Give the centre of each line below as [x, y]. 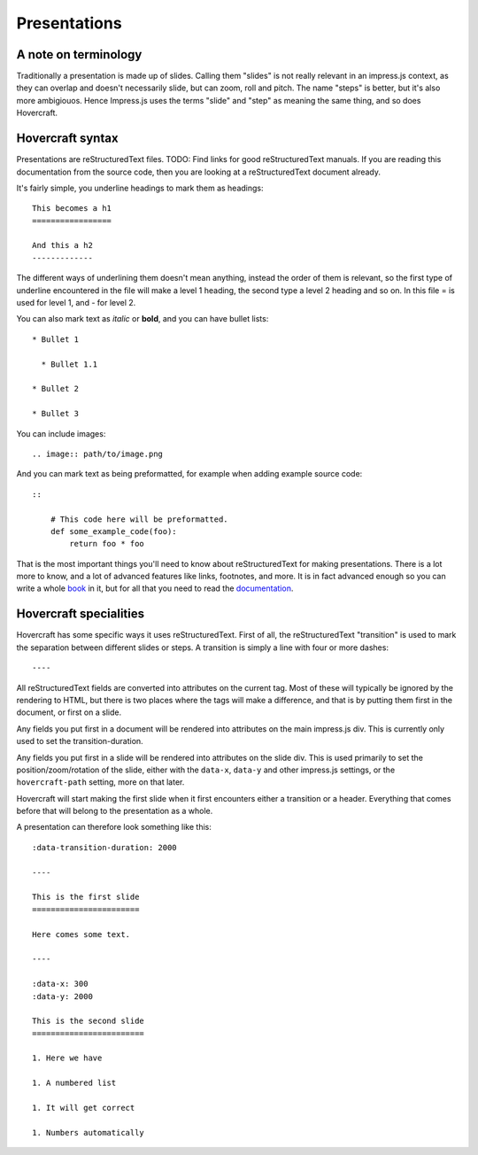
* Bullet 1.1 [69, 364]
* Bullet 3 [56, 414]
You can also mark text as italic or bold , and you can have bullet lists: [143, 319]
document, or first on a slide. [69, 712]
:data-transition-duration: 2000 [104, 847]
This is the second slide [89, 1021]
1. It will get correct [84, 1108]
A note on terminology [79, 54]
